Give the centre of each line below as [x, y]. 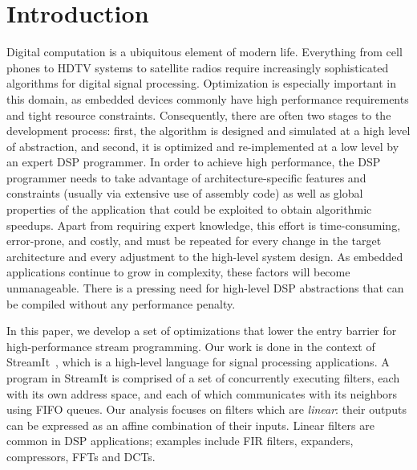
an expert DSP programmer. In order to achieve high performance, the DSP [194, 162]
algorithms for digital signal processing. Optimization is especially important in [201, 83]
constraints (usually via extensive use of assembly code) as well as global [185, 193]
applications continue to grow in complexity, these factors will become [178, 272]
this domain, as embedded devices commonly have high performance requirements [208, 98]
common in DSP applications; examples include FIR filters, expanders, [180, 441]
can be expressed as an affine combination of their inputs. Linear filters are [190, 425]
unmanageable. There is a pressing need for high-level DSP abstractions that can [205, 288]
